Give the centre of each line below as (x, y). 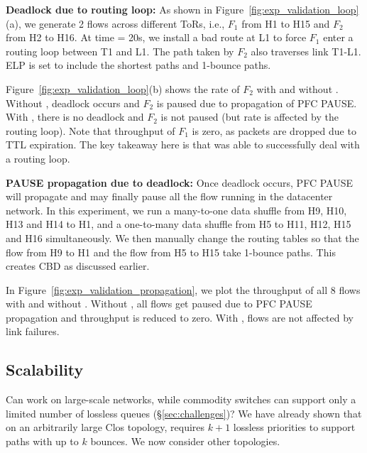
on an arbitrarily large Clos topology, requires (105, 427)
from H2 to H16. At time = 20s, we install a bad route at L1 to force (156, 37)
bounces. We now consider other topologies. (185, 441)
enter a (338, 37)
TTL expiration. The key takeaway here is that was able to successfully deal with (183, 144)
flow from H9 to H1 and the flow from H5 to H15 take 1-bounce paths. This (171, 252)
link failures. (33, 331)
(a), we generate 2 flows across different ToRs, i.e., (115, 23)
